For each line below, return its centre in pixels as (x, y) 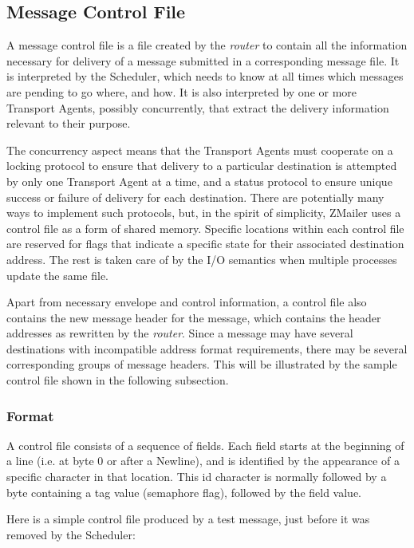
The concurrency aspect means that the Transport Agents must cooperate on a (200, 150)
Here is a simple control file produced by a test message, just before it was (188, 519)
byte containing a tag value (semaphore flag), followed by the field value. (184, 492)
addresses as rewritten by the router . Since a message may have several (180, 333)
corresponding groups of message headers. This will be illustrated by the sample (202, 364)
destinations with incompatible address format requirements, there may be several (207, 348)
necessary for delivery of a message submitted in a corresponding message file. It (203, 60)
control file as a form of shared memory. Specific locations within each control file (205, 228)
